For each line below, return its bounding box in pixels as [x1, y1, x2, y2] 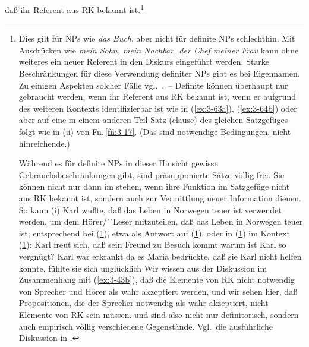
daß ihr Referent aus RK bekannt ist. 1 [5, 2, 144, 15]
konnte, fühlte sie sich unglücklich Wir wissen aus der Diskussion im [18, 261, 267, 274]
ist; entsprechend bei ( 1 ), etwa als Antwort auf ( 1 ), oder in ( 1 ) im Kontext [18, 226, 290, 239]
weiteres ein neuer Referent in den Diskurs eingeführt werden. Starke [18, 55, 270, 68]
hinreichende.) [18, 137, 70, 149]
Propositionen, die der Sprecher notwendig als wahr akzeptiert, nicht [18, 296, 269, 309]
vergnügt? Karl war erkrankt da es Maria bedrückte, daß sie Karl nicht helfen [18, 250, 302, 262]
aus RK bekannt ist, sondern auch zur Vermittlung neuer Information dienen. [18, 191, 301, 204]
